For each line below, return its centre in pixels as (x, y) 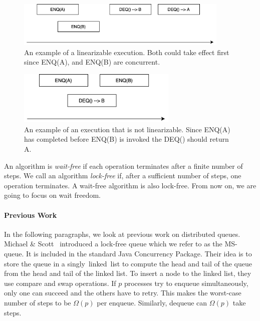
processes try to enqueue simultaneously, (186, 283)
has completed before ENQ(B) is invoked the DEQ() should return (126, 139)
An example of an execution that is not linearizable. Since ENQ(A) (127, 129)
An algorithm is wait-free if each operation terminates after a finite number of (123, 166)
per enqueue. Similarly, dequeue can (152, 302)
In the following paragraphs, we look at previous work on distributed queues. (122, 234)
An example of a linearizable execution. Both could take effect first (127, 52)
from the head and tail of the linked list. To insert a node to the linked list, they (128, 273)
